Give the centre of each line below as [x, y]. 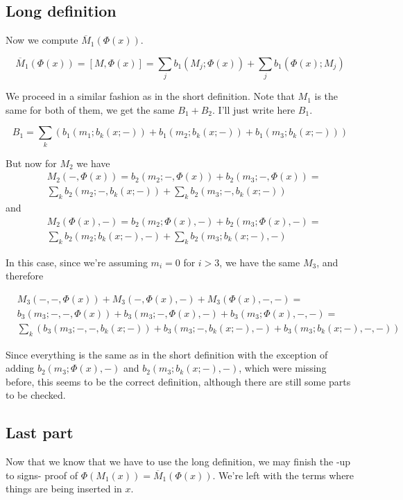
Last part [40, 432]
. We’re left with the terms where [283, 475]
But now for [31, 163]
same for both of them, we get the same [90, 109]
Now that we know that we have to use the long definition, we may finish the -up [178, 462]
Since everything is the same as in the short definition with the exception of [167, 354]
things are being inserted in [64, 489]
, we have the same [260, 262]
